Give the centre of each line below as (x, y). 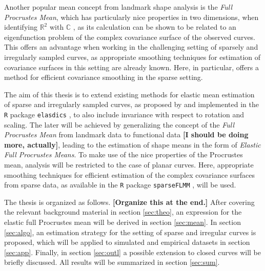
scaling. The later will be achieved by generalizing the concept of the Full (119, 124)
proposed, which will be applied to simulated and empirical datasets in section (127, 242)
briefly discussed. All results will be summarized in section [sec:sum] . (112, 262)
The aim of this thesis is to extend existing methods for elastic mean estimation (129, 94)
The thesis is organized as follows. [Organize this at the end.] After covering (129, 202)
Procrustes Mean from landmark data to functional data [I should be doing (126, 134)
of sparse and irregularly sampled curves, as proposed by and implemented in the (131, 104)
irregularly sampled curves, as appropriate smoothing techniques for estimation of (132, 57)
